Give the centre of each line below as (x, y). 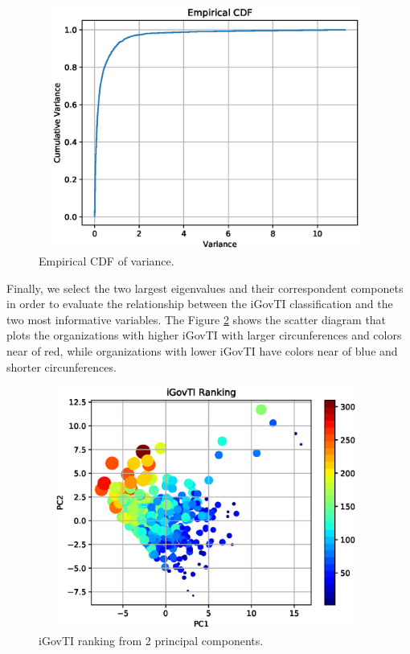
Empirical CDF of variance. (107, 260)
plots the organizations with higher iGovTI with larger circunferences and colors (204, 335)
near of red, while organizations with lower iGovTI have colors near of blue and (202, 350)
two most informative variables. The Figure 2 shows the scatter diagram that (197, 319)
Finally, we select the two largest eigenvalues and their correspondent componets (205, 288)
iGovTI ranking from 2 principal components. (151, 641)
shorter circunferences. (61, 366)
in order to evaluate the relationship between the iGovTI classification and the (200, 304)
